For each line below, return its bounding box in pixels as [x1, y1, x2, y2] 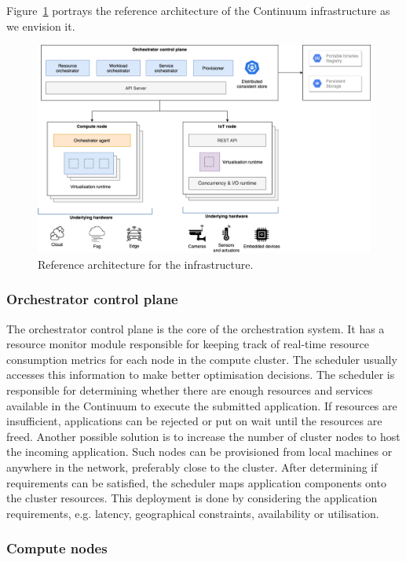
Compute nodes [6, 538, 108, 558]
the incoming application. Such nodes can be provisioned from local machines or [6, 443, 393, 460]
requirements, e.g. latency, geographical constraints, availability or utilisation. [6, 505, 379, 521]
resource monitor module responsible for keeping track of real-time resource [6, 336, 369, 352]
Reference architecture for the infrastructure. [38, 255, 254, 272]
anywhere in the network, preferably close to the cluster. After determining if [6, 458, 378, 475]
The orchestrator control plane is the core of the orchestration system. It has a [6, 320, 385, 336]
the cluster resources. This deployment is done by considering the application [6, 490, 378, 506]
